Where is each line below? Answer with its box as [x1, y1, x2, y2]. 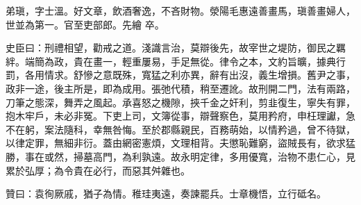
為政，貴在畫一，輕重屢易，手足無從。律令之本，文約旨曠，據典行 [44, 54, 346, 68]
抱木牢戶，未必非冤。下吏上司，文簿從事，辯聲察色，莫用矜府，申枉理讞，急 [6, 108, 355, 123]
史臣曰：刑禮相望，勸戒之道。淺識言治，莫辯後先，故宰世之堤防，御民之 [6, 40, 336, 55]
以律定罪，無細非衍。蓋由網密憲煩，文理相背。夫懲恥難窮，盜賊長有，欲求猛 [6, 136, 355, 150]
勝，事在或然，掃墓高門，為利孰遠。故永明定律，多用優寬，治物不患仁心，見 [6, 149, 355, 163]
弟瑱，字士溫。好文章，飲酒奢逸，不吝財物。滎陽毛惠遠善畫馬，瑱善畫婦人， [6, 3, 355, 17]
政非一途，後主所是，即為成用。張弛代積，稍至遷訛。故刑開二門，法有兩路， [6, 81, 355, 95]
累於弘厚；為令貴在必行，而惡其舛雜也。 [6, 163, 190, 177]
